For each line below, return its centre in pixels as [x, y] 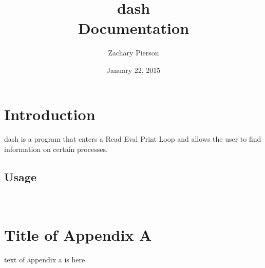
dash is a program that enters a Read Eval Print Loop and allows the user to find [133, 139]
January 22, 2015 [134, 70]
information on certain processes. [56, 149]
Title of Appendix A [78, 234]
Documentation [134, 28]
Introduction [50, 114]
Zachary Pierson [134, 53]
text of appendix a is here [45, 259]
